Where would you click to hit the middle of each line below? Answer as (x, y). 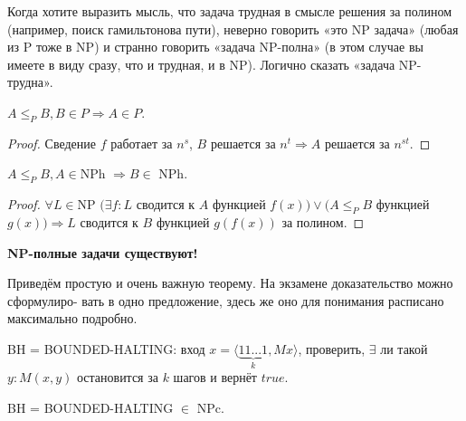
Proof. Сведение (52, 143)
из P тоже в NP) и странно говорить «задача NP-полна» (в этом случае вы (215, 47)
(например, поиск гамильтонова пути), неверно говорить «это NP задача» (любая (233, 29)
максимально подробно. (72, 318)
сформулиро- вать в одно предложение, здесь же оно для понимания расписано (226, 300)
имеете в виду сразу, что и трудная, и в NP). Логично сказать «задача (201, 64)
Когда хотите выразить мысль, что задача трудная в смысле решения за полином (230, 11)
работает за (142, 143)
